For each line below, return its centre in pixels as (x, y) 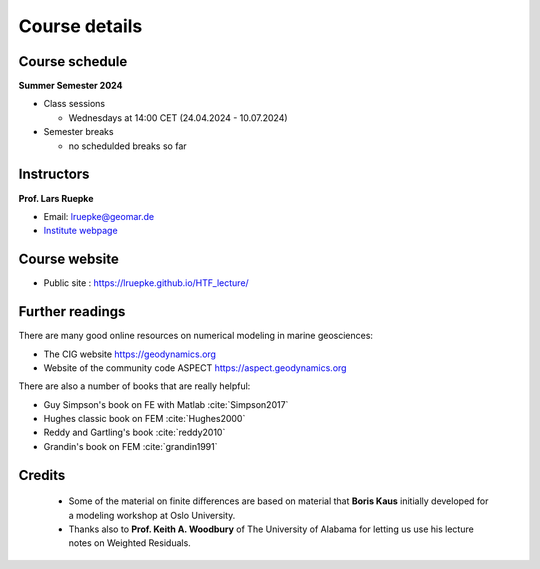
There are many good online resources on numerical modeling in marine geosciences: (196, 336)
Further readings (72, 311)
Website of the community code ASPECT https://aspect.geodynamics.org (195, 367)
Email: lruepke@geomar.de (99, 216)
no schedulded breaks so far (127, 146)
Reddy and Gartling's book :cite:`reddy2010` (134, 432)
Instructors (54, 174)
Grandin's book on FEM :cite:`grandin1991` (130, 446)
